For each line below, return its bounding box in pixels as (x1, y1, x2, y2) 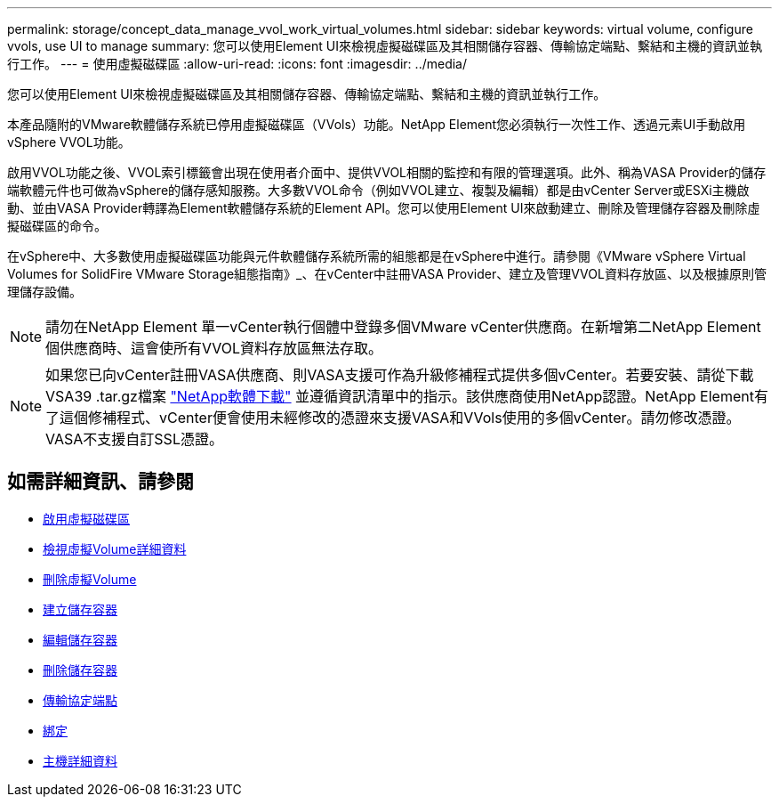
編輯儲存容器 (43, 631, 117, 647)
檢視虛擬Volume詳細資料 (43, 540, 187, 556)
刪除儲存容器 (43, 662, 117, 678)
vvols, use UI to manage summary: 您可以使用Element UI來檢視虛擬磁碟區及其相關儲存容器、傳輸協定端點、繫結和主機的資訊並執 (7, 38, 762, 53)
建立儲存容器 (43, 601, 117, 617)
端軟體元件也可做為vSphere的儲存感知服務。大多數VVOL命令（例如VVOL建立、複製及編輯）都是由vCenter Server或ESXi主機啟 (7, 183, 750, 198)
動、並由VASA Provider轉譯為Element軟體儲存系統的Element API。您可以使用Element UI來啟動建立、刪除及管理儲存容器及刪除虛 (7, 200, 760, 215)
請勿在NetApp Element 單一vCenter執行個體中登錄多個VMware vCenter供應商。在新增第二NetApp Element (45, 318, 761, 336)
